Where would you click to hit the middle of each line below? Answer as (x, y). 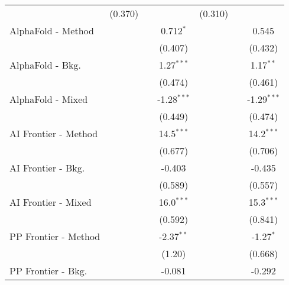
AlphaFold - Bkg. (45, 65)
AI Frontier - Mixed (51, 202)
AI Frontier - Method (54, 133)
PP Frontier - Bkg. (48, 271)
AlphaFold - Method (52, 30)
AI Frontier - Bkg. (47, 168)
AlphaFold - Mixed (49, 99)
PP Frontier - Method (55, 236)
